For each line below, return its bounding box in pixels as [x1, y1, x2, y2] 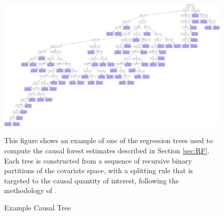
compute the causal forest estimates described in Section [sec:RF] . [4, 145, 210, 155]
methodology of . [4, 185, 57, 196]
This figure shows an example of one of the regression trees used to [4, 135, 213, 146]
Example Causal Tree [4, 202, 71, 212]
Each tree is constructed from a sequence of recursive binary [4, 155, 192, 166]
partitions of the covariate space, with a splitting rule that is [4, 165, 193, 176]
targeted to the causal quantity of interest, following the [4, 175, 179, 185]
